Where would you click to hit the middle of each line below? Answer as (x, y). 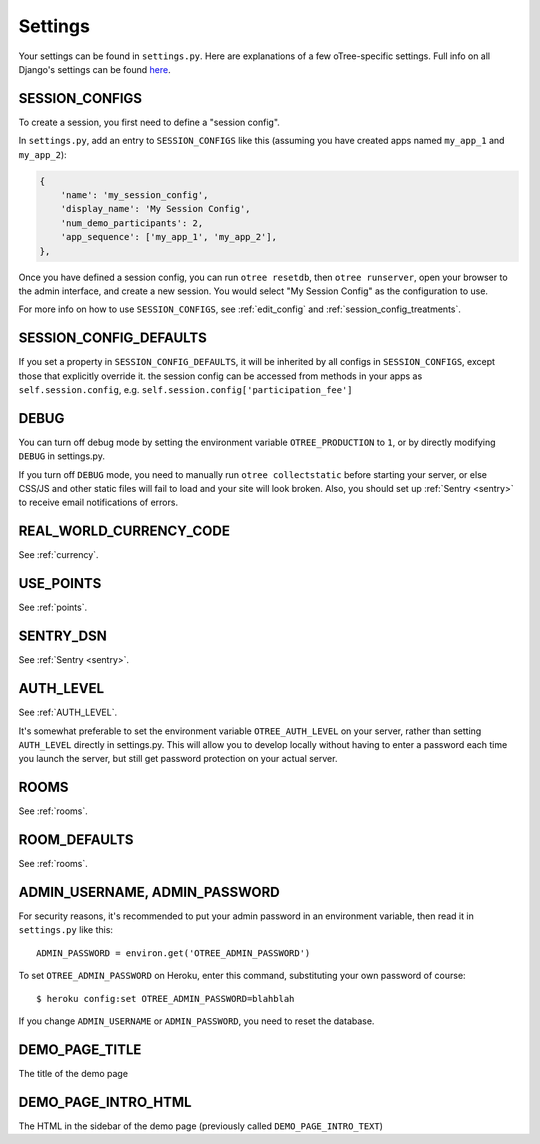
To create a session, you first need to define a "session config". (149, 122)
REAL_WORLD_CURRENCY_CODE (124, 531)
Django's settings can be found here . (95, 69)
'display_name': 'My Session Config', (155, 209)
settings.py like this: (66, 930)
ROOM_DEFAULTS (76, 839)
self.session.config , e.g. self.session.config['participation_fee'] (186, 390)
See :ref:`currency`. (58, 555)
